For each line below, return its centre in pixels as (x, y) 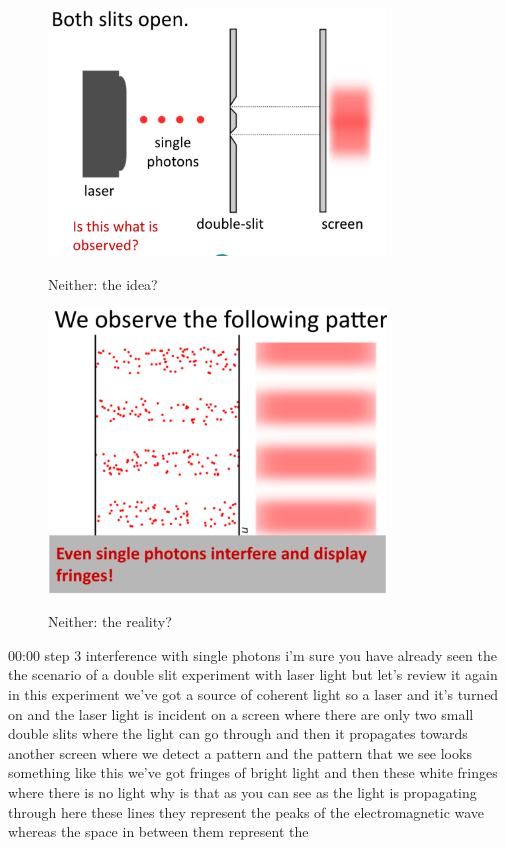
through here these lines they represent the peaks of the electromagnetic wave (246, 811)
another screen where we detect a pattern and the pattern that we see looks (240, 752)
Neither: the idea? (103, 283)
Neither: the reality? (110, 621)
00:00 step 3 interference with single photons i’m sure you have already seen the (252, 654)
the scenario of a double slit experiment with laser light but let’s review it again (253, 674)
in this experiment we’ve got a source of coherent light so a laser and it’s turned (253, 694)
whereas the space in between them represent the (158, 831)
